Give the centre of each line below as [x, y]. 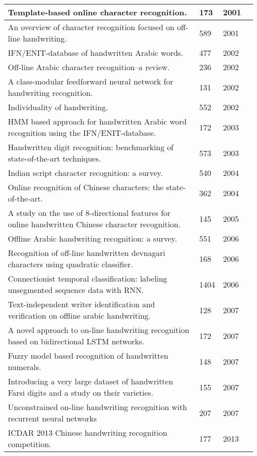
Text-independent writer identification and [82, 304]
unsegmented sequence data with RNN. [76, 290]
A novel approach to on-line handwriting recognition [99, 330]
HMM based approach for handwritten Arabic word [97, 121]
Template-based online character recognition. [98, 12]
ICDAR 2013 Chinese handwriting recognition [88, 433]
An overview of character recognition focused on [91, 27]
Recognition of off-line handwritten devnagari [87, 253]
